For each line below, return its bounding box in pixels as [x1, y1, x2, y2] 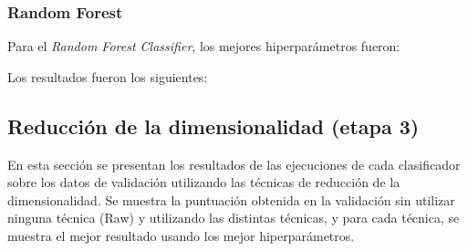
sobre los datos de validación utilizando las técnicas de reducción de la [7, 173, 400, 192]
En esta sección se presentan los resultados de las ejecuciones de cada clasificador [7, 154, 461, 173]
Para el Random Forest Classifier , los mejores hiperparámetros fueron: [7, 37, 400, 56]
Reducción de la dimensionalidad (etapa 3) [7, 111, 420, 140]
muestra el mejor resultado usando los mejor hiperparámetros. [7, 225, 355, 245]
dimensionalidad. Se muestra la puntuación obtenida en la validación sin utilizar [7, 190, 455, 209]
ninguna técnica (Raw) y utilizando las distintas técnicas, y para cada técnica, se [7, 208, 460, 227]
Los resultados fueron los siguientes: [7, 67, 208, 86]
